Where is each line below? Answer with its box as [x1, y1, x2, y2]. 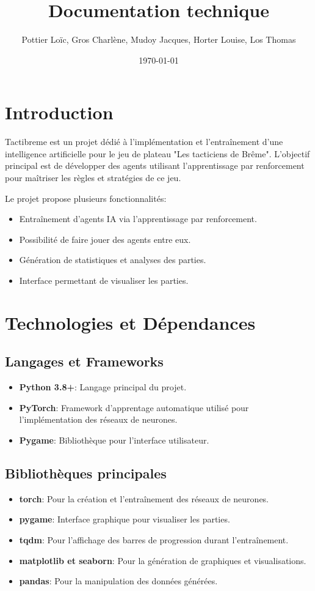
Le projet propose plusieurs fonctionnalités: [5, 191, 167, 204]
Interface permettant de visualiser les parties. [19, 274, 189, 286]
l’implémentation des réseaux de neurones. [19, 413, 178, 426]
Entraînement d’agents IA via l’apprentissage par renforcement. [19, 212, 257, 225]
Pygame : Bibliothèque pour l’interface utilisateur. [19, 433, 209, 446]
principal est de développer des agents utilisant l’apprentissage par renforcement [5, 159, 305, 172]
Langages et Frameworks [5, 352, 164, 371]
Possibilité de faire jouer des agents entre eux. [19, 232, 191, 245]
